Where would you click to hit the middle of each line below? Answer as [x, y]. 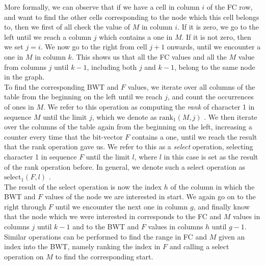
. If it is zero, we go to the [218, 27]
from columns [25, 67]
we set [14, 47]
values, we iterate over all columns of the [191, 86]
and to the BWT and [106, 227]
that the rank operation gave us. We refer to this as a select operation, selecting [129, 147]
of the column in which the [213, 186]
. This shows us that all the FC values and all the [149, 56]
